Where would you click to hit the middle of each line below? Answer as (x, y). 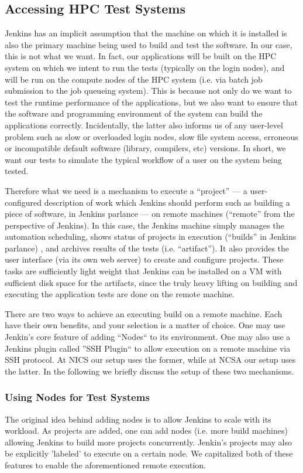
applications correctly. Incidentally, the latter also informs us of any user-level (144, 125)
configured (23, 202)
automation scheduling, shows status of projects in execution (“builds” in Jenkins (151, 236)
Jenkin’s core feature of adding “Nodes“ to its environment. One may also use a (148, 337)
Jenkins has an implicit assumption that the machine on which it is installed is (146, 33)
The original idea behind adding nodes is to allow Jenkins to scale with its (138, 419)
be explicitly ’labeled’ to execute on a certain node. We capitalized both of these (149, 453)
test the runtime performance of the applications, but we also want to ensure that (151, 102)
